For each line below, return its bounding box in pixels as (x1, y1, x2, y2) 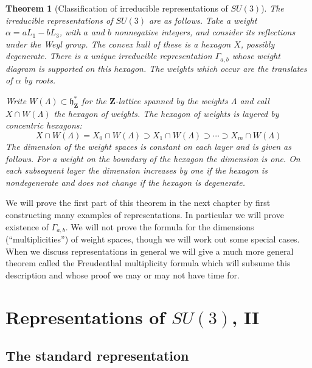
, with (59, 26, 81, 38)
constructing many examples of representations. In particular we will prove (5, 208, 284, 221)
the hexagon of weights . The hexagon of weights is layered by (54, 107, 279, 119)
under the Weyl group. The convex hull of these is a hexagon (5, 37, 231, 50)
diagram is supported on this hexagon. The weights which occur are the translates (5, 62, 307, 74)
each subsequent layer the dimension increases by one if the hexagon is (5, 164, 268, 177)
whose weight (232, 49, 280, 62)
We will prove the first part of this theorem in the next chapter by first (5, 196, 271, 209)
